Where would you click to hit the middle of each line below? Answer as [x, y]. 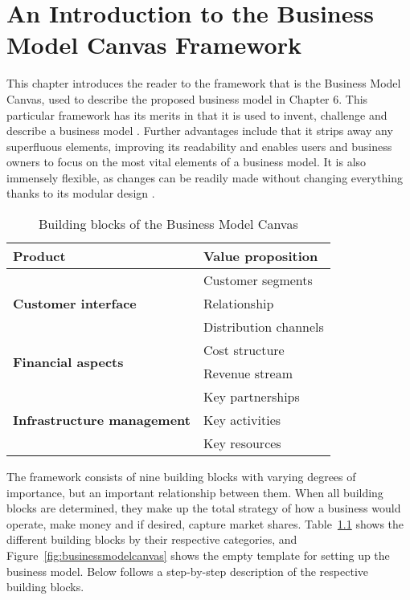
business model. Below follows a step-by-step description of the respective [188, 571]
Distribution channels [263, 327]
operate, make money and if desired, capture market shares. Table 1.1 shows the [205, 523]
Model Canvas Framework [154, 45]
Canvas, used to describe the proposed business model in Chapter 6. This [187, 98]
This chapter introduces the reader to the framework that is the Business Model [204, 83]
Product [39, 256]
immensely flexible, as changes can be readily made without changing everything [205, 177]
